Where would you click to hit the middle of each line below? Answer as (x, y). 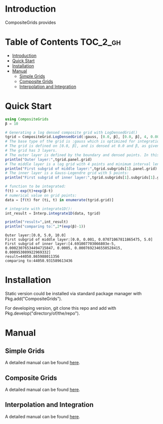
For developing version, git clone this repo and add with (61, 308)
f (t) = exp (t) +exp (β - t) (29, 191)
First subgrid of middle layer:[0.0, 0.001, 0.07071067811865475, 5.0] (79, 240)
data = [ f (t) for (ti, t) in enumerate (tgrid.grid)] (59, 200)
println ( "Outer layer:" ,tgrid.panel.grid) (49, 159)
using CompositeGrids (27, 119)
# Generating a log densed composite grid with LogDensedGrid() (71, 132)
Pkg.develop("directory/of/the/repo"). (42, 313)
